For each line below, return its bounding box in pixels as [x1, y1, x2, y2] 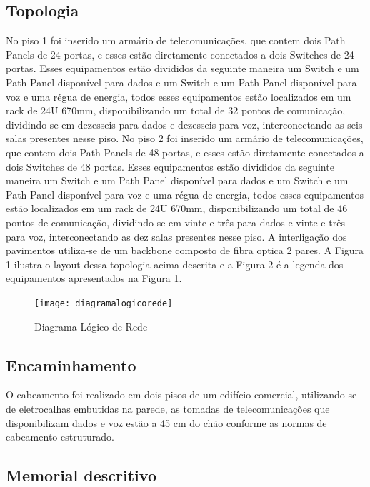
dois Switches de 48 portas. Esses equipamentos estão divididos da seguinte [6, 159, 334, 174]
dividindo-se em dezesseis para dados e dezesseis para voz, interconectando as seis [6, 116, 363, 131]
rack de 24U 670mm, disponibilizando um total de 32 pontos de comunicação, [6, 103, 346, 118]
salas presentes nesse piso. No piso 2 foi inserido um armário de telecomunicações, [6, 131, 364, 146]
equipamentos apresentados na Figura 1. [6, 271, 182, 286]
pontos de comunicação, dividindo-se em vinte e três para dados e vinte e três [6, 214, 345, 229]
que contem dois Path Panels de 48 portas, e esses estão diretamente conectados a [6, 144, 364, 159]
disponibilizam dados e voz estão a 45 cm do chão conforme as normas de [6, 415, 327, 430]
